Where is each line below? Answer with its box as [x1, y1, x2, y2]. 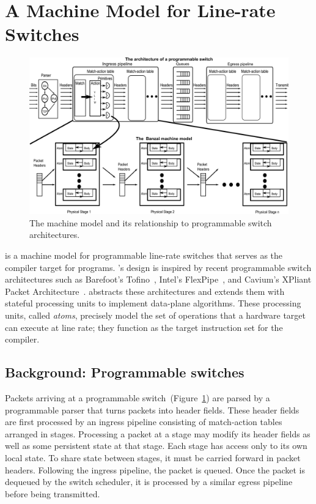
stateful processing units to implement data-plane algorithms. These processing [5, 297, 301, 309]
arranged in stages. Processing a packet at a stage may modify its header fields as [5, 427, 310, 440]
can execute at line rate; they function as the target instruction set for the [5, 321, 283, 333]
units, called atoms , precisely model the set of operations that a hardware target [5, 308, 306, 321]
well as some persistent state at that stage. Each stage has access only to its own [5, 439, 307, 452]
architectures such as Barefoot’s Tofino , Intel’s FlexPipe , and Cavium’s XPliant [5, 273, 312, 286]
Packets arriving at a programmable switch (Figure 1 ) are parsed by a [5, 391, 270, 404]
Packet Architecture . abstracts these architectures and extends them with [5, 284, 285, 297]
